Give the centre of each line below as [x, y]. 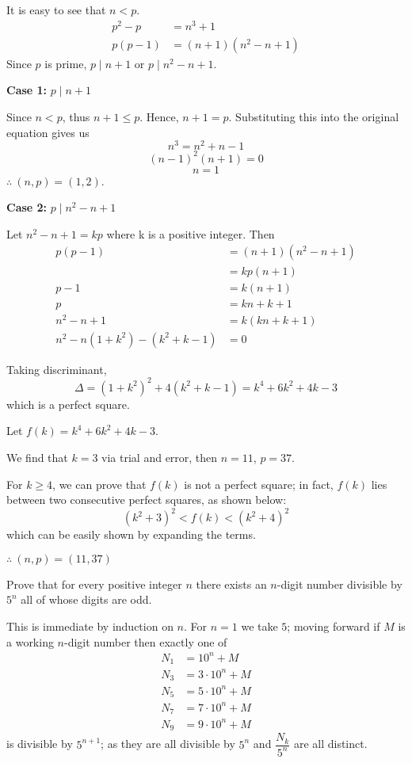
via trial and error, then [160, 458]
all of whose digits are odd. [86, 599]
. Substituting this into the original [314, 116]
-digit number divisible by [340, 584]
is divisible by [40, 744]
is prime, [66, 63]
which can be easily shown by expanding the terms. [131, 534]
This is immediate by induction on [90, 626]
